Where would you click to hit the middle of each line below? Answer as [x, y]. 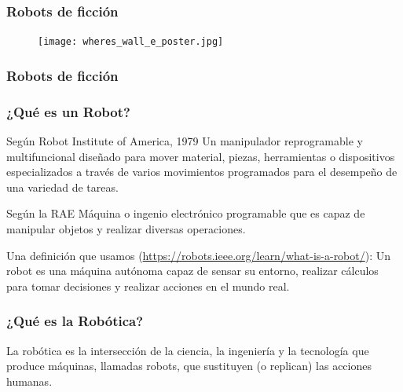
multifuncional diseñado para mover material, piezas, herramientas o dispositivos [201, 156]
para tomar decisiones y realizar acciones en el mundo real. [148, 286]
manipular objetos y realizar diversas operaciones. [126, 228]
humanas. [29, 381]
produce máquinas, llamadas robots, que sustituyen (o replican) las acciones [189, 366]
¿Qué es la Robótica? [75, 321]
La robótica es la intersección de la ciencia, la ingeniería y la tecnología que [188, 350]
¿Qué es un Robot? [68, 111]
